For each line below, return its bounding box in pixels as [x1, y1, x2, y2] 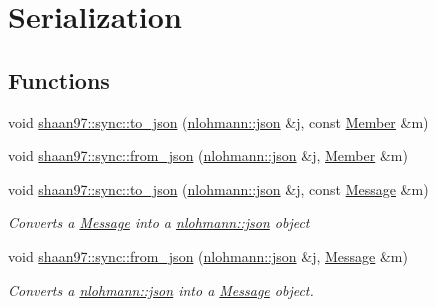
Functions [8, 64, 110, 95]
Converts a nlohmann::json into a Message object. [8, 279, 314, 300]
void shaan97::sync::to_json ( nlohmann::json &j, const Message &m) [8, 178, 429, 199]
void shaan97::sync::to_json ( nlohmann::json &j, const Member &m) [8, 111, 429, 132]
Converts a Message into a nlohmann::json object [8, 212, 310, 233]
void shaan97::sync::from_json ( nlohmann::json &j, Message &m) [8, 245, 408, 266]
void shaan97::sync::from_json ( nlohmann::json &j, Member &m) [8, 145, 408, 166]
